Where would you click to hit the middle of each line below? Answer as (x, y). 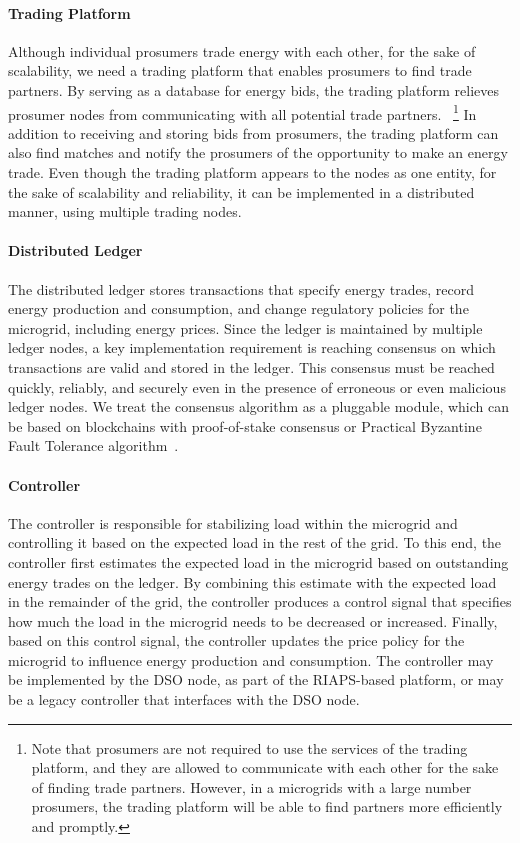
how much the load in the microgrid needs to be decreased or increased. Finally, (253, 620)
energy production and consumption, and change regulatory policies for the (238, 308)
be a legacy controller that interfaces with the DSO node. (184, 699)
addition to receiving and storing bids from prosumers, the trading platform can (253, 132)
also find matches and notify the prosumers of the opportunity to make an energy (258, 152)
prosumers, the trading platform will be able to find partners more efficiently (267, 806)
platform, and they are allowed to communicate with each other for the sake (265, 767)
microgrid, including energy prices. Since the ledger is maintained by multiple (245, 327)
